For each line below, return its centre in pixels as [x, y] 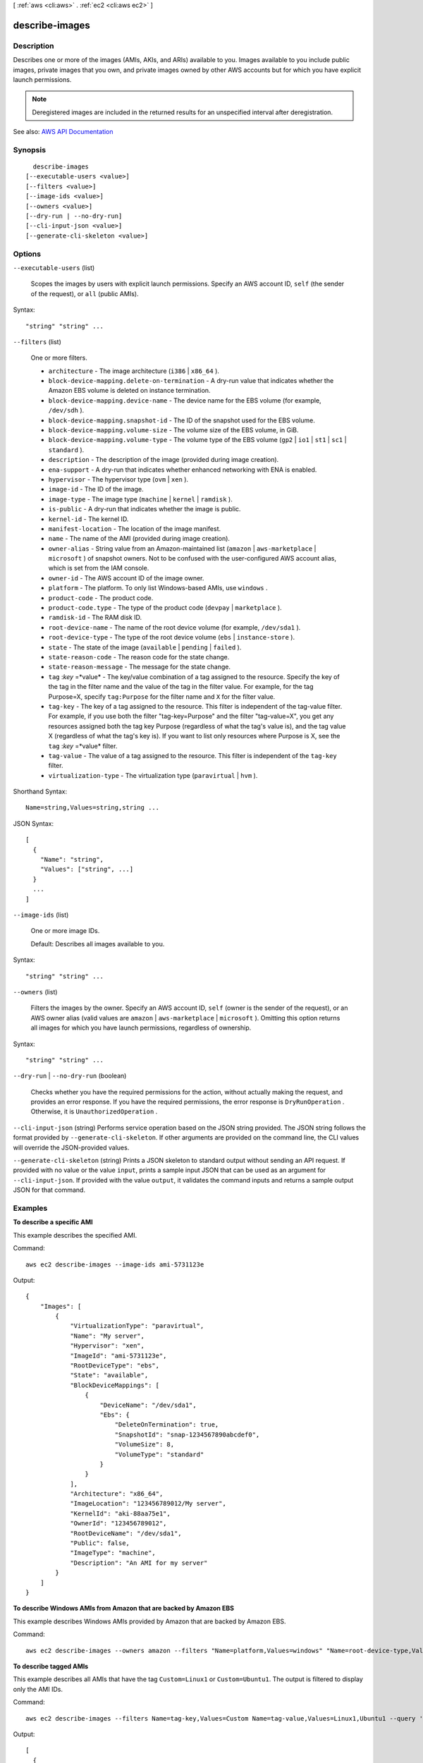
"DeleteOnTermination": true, [167, 1425]
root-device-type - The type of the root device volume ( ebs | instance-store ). [172, 638]
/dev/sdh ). [66, 410]
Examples [30, 1208]
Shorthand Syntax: [40, 792]
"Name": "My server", [107, 1336]
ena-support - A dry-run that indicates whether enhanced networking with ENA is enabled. [183, 470]
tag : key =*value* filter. [83, 746]
